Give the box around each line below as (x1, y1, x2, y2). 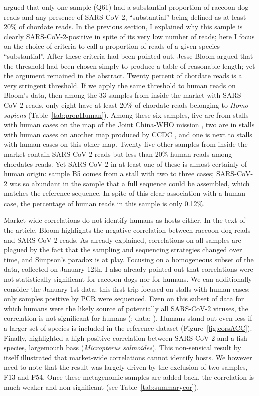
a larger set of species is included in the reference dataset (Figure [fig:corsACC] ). (4, 323, 252, 333)
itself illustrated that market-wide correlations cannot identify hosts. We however (4, 352, 252, 362)
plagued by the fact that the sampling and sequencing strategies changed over (4, 244, 242, 255)
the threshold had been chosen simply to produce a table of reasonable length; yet (4, 60, 255, 71)
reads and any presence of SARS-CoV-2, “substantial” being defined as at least (4, 11, 246, 22)
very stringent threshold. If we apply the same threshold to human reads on (4, 80, 236, 90)
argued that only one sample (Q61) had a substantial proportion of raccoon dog (4, 2, 249, 12)
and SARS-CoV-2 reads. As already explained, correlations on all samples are (4, 234, 241, 245)
